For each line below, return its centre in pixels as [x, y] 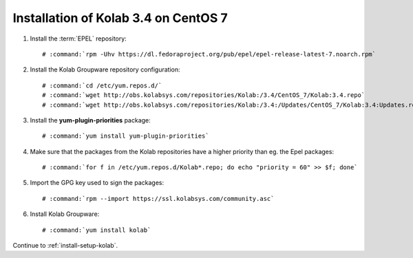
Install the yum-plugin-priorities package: [90, 120]
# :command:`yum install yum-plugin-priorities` [126, 136]
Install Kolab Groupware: [65, 214]
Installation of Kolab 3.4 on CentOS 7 [120, 18]
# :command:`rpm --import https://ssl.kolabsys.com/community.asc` [158, 198]
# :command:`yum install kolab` [97, 230]
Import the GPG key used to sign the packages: [97, 183]
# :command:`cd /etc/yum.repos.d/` [102, 85]
